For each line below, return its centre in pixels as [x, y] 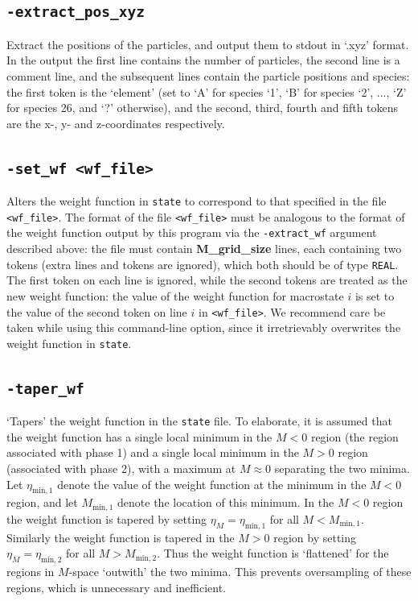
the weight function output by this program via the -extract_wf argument [192, 232]
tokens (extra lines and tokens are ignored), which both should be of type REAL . [203, 264]
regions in [31, 572]
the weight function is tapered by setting [107, 518]
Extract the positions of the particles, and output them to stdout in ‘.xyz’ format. [208, 44]
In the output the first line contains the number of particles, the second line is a [203, 60]
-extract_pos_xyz [76, 12]
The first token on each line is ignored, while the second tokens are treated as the [207, 280]
